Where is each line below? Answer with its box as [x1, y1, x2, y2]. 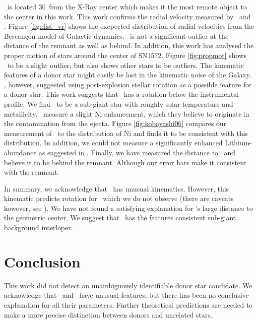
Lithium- [225, 137, 252, 148]
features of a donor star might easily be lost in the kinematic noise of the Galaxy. [4, 69, 252, 80]
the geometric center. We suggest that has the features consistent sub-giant [4, 212, 236, 223]
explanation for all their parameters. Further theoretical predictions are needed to [4, 299, 253, 310]
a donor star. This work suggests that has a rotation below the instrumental [4, 89, 239, 99]
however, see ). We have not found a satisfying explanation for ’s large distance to [4, 202, 253, 213]
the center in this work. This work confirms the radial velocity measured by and [4, 11, 251, 21]
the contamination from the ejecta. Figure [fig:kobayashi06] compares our [4, 118, 227, 129]
